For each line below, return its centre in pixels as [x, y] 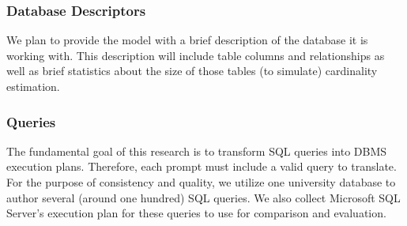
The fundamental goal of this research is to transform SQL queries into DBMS [197, 151]
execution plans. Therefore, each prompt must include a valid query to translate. [202, 166]
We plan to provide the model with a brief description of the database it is [187, 40]
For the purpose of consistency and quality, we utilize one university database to [201, 182]
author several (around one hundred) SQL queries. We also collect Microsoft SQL [203, 197]
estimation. [33, 86]
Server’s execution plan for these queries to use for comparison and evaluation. [196, 213]
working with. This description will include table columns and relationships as [196, 55]
